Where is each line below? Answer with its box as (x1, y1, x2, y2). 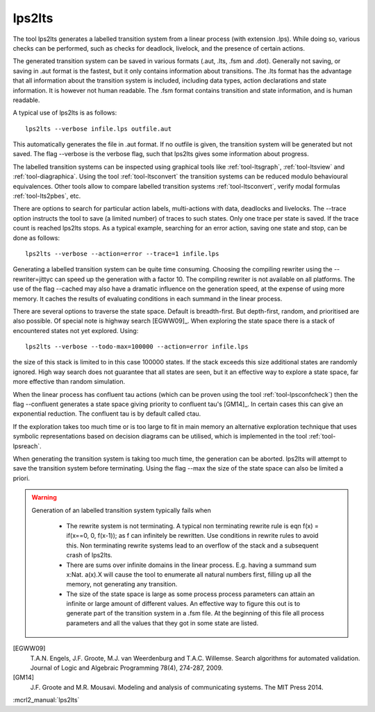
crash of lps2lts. (66, 551, 112, 559)
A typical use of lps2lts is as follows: (12, 108, 117, 117)
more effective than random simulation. (12, 378, 125, 386)
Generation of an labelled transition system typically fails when (31, 506, 211, 514)
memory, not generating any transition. (66, 580, 178, 588)
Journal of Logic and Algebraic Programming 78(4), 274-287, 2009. (30, 663, 224, 672)
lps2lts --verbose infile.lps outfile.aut (25, 125, 172, 133)
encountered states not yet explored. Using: (12, 326, 139, 334)
